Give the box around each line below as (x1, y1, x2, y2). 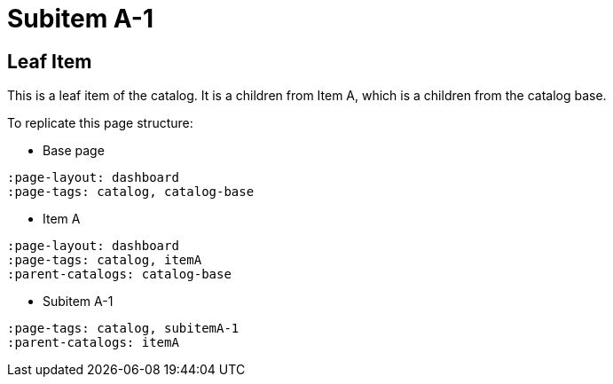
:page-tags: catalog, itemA (7, 253, 202, 268)
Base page (43, 143, 105, 159)
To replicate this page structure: (7, 115, 193, 131)
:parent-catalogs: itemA (7, 335, 179, 350)
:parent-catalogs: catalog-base (7, 267, 232, 282)
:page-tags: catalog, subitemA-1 (7, 321, 240, 336)
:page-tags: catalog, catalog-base (7, 184, 255, 200)
